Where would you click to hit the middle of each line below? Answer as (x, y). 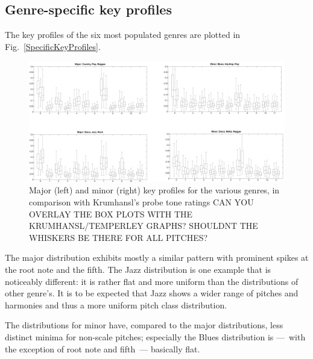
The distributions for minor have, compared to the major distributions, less (144, 325)
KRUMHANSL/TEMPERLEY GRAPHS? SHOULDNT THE (144, 226)
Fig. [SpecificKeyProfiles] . (53, 46)
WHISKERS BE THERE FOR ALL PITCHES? (119, 237)
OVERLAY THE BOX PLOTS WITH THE (111, 214)
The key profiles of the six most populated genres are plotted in (123, 35)
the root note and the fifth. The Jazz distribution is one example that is (138, 269)
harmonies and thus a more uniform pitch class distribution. (116, 304)
